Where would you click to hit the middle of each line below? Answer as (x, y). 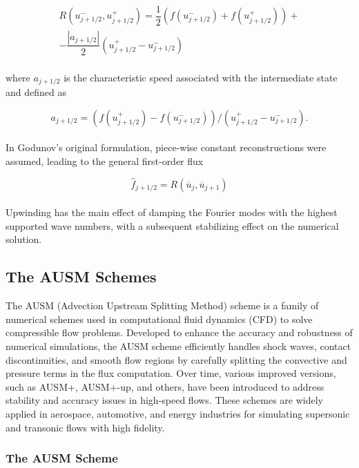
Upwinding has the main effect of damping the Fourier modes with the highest (172, 212)
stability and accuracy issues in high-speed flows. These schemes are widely (164, 400)
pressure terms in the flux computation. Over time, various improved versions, (171, 373)
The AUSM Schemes (81, 276)
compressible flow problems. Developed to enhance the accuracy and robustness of (179, 332)
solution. (24, 239)
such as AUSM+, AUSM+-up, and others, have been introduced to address (165, 386)
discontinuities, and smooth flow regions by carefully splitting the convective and (176, 359)
